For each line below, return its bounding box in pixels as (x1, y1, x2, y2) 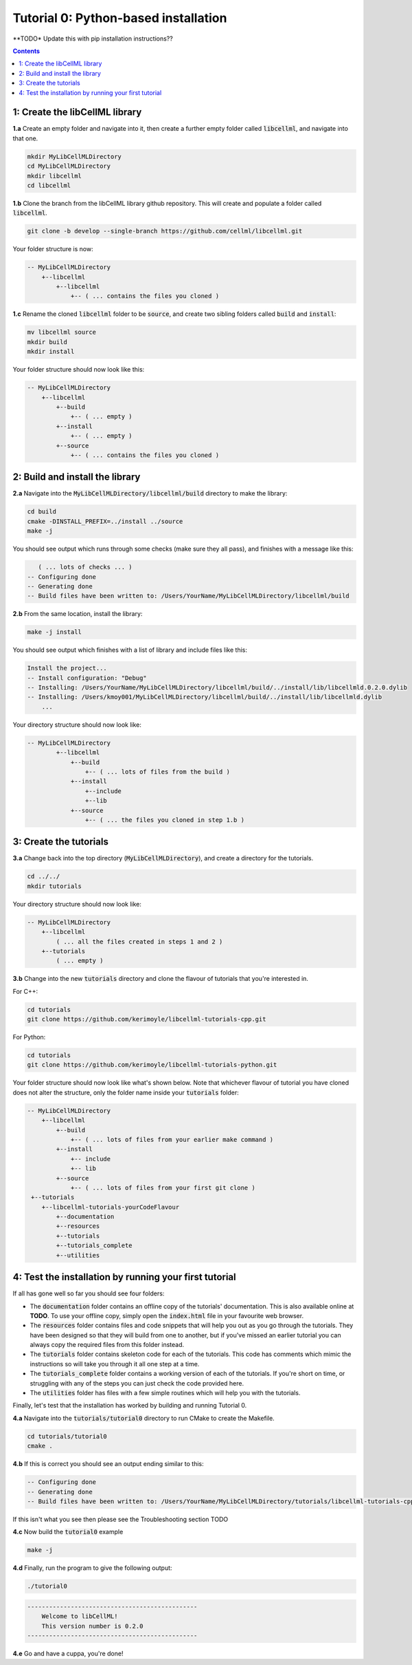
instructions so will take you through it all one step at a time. (30, 1359, 200, 1368)
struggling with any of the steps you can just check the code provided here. (30, 1379, 244, 1387)
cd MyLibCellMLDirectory (27, 162, 111, 170)
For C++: (12, 987, 38, 995)
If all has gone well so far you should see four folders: (12, 1289, 165, 1297)
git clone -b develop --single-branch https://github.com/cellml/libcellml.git (27, 227, 303, 235)
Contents (12, 47, 41, 55)
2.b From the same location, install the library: (12, 610, 143, 618)
